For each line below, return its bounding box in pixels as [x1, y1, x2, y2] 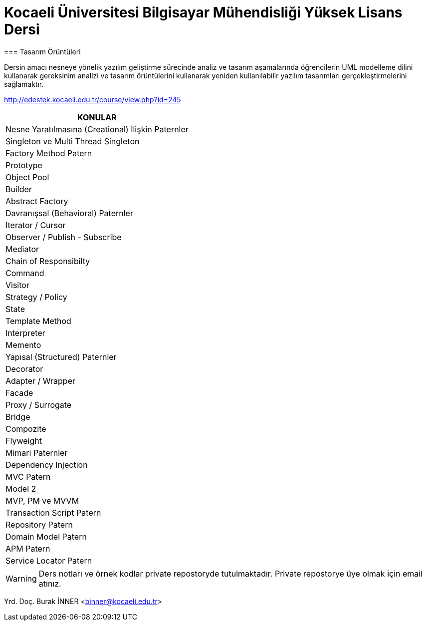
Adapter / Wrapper [5, 375, 75, 386]
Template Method [5, 315, 71, 326]
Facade [5, 387, 33, 398]
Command [5, 268, 44, 278]
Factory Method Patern [5, 148, 92, 158]
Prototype [5, 160, 42, 170]
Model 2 [5, 483, 36, 494]
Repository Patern [5, 519, 73, 530]
